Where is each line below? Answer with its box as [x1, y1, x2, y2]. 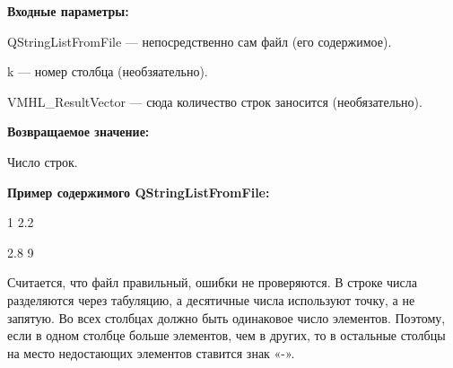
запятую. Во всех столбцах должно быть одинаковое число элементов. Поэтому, [7, 308, 446, 327]
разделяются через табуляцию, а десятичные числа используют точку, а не [7, 290, 415, 309]
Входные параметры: [7, 2, 129, 20]
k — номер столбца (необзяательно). [7, 62, 208, 81]
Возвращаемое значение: [7, 122, 150, 141]
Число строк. [7, 152, 78, 171]
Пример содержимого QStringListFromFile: [7, 182, 270, 201]
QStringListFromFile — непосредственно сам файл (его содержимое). [7, 31, 392, 50]
